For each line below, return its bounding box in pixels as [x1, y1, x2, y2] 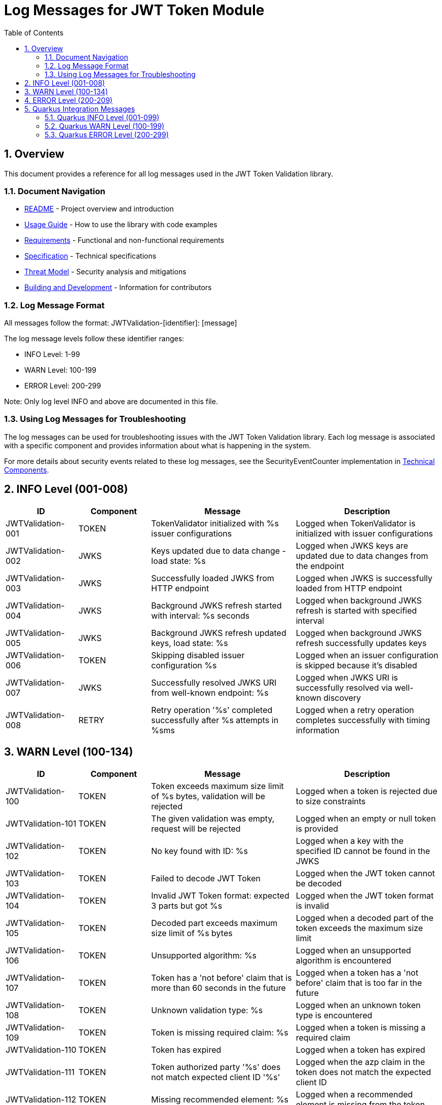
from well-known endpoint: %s [151, 687, 269, 698]
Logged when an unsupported [296, 945, 411, 955]
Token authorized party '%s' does [151, 1061, 281, 1072]
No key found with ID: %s [151, 845, 248, 856]
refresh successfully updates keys [296, 637, 427, 648]
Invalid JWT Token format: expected [151, 890, 289, 901]
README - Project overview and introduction [24, 204, 174, 213]
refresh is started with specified [296, 605, 417, 616]
